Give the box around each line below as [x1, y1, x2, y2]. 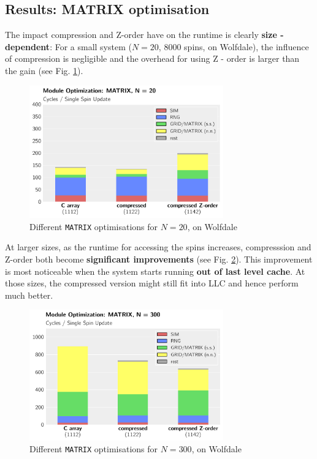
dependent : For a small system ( [5, 40, 132, 53]
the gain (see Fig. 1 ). [5, 64, 83, 76]
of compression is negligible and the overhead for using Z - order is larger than [5, 52, 300, 65]
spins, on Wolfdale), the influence [184, 40, 309, 53]
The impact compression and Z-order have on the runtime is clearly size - [5, 28, 284, 41]
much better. [5, 288, 53, 301]
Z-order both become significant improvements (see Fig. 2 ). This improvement [5, 252, 313, 265]
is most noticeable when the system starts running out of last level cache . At [5, 264, 305, 277]
